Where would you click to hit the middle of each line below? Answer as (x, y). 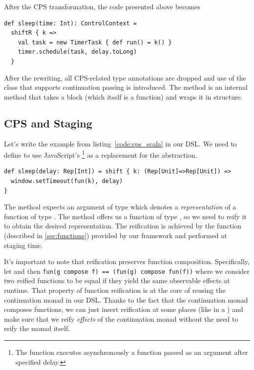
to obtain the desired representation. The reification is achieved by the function (123, 226)
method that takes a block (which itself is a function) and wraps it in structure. (123, 96)
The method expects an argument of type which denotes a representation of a (120, 207)
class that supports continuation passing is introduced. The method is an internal (126, 87)
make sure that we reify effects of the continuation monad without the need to (121, 319)
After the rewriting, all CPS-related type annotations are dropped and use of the (125, 77)
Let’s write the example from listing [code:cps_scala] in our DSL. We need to (120, 143)
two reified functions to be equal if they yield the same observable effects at (117, 280)
